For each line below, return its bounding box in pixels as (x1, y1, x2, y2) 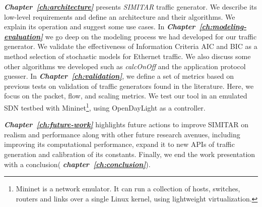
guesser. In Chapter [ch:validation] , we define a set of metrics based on (4, 71, 234, 81)
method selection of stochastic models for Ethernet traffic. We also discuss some (4, 50, 251, 61)
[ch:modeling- (199, 21, 247, 32)
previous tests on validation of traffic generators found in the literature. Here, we (4, 80, 254, 91)
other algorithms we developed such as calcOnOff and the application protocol (4, 61, 246, 71)
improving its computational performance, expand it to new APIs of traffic (4, 139, 235, 149)
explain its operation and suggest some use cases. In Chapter (4, 21, 195, 32)
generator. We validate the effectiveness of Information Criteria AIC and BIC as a (4, 41, 257, 51)
